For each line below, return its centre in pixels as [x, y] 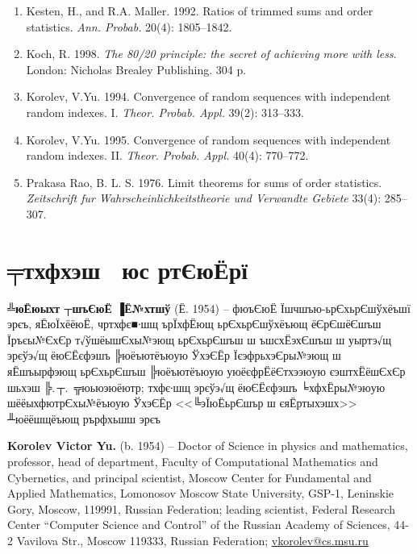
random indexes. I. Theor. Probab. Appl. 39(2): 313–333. [165, 112]
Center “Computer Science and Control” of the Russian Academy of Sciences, [199, 525]
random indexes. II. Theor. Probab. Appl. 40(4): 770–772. [167, 155]
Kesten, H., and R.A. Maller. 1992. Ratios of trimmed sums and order [200, 10]
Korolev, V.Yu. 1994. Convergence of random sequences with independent [208, 96]
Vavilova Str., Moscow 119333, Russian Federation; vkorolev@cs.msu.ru [192, 540]
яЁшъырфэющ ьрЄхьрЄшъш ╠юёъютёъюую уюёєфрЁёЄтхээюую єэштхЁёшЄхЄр [206, 371]
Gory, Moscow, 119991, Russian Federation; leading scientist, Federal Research [201, 508]
